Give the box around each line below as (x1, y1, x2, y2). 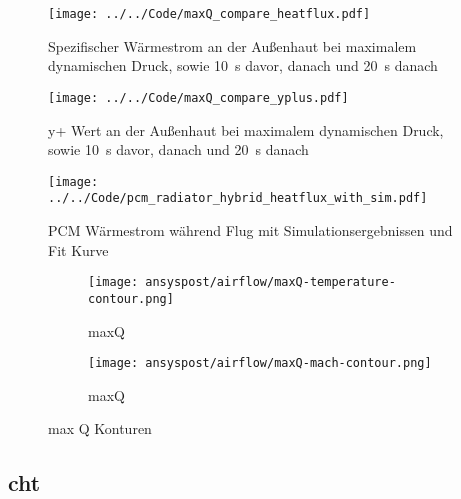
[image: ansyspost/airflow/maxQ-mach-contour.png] (88, 356, 432, 371)
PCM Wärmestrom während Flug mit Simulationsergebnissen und (48, 220, 453, 240)
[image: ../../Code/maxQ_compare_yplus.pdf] (48, 90, 349, 105)
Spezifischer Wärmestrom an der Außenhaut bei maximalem (48, 35, 417, 56)
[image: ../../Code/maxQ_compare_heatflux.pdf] (48, 7, 371, 21)
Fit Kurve (48, 239, 109, 260)
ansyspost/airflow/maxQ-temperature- (145, 275, 396, 290)
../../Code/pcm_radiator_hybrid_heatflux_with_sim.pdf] (48, 191, 428, 206)
